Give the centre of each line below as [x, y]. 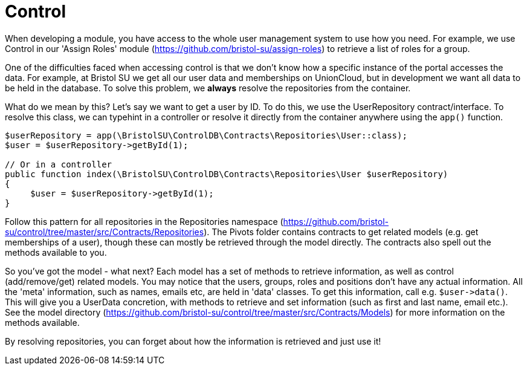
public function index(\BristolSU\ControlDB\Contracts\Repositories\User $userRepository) [227, 174]
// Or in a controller [59, 164]
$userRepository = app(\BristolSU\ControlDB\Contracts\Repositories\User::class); [206, 135]
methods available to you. [56, 252]
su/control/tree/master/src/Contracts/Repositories [105, 232]
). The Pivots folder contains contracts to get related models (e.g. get [341, 232]
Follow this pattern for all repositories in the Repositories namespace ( [144, 221]
